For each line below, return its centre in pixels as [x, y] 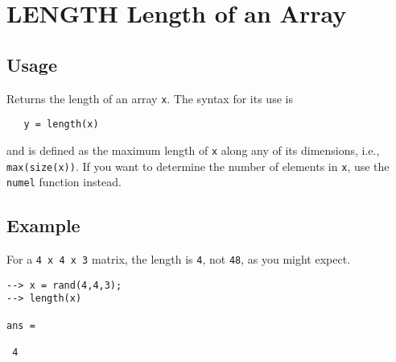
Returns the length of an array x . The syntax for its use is [150, 98]
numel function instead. [64, 182]
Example [43, 225]
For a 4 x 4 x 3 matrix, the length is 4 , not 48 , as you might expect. [179, 259]
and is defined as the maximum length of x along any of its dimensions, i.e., [193, 150]
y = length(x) [61, 125]
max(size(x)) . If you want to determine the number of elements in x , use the [198, 166]
